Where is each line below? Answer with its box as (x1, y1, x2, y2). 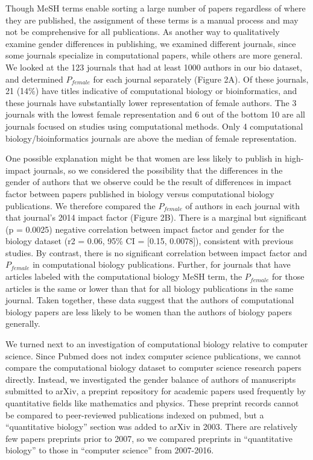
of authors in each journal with (185, 199, 300, 212)
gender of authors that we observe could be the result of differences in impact (5, 175, 292, 188)
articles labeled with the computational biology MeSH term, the (5, 270, 242, 283)
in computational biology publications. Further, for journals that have (33, 258, 291, 271)
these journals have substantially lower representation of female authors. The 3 (5, 96, 297, 109)
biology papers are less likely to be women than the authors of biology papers (5, 305, 292, 318)
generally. (5, 317, 40, 330)
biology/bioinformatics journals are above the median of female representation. (5, 131, 297, 144)
